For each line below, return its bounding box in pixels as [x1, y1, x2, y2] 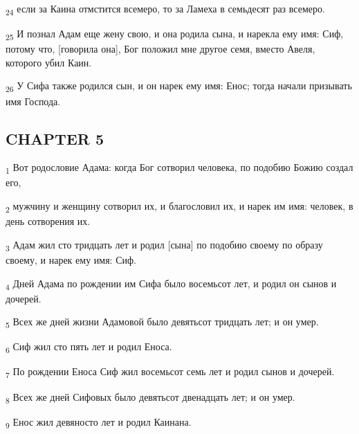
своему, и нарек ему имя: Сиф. [6, 252, 136, 266]
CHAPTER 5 [6, 127, 104, 149]
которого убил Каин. [6, 55, 92, 69]
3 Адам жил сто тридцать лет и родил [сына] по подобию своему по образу [6, 237, 323, 253]
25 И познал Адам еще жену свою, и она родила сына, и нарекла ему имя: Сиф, [6, 26, 344, 42]
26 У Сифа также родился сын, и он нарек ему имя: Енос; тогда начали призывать [6, 78, 352, 95]
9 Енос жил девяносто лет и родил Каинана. [6, 414, 192, 431]
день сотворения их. [6, 214, 91, 228]
